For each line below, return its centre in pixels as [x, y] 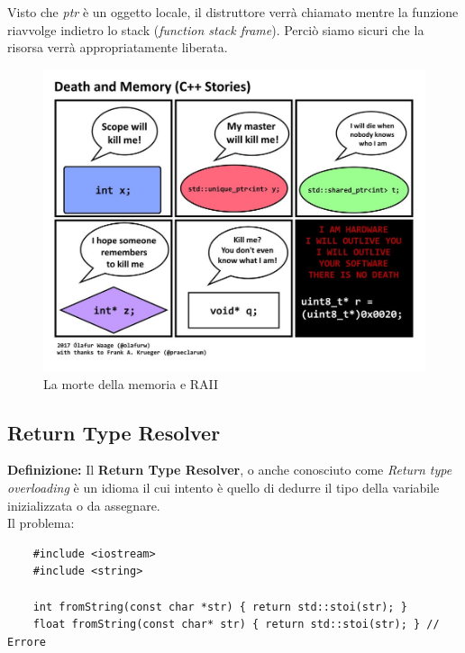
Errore [27, 642]
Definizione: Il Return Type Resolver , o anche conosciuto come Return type [230, 470]
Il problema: [41, 523]
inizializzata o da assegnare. [84, 505]
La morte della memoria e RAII [131, 383]
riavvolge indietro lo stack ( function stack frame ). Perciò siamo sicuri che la [216, 29]
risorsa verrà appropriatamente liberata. [118, 47]
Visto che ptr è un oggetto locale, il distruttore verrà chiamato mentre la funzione [233, 12]
